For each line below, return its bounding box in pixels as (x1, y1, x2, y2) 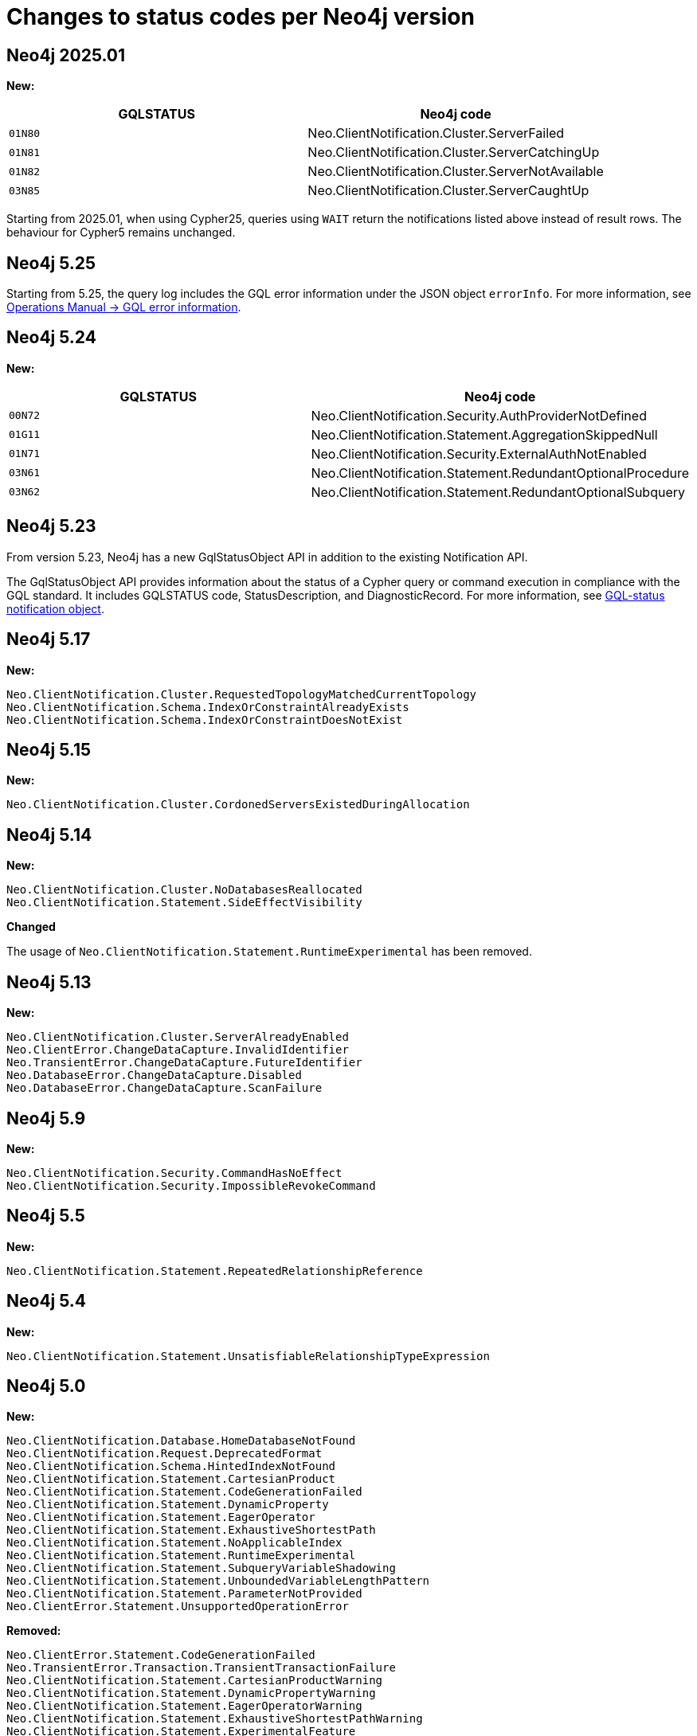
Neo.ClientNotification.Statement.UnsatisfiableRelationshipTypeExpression (6, 1349, 490, 1363)
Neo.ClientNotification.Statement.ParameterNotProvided (6, 1587, 362, 1601)
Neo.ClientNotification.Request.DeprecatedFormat (6, 1447, 323, 1460)
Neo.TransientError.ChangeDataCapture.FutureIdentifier (6, 1056, 362, 1069)
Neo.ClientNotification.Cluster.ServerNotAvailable (307, 163, 604, 180)
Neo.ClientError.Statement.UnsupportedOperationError (6, 1600, 349, 1613)
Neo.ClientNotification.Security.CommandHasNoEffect (6, 1166, 343, 1179)
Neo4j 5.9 (6, 1108, 86, 1128)
